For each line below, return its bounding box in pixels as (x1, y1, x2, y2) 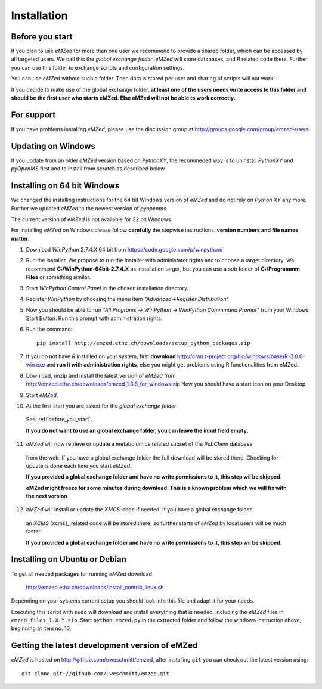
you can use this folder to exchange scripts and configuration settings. (11, 64, 185, 71)
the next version (26, 492, 68, 500)
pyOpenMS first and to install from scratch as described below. (11, 165, 166, 172)
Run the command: (26, 325, 73, 333)
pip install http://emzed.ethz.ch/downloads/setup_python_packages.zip (36, 340, 250, 346)
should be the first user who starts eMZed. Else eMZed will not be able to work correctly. (11, 94, 236, 101)
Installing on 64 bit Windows (11, 181, 120, 191)
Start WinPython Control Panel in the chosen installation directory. (26, 284, 189, 291)
